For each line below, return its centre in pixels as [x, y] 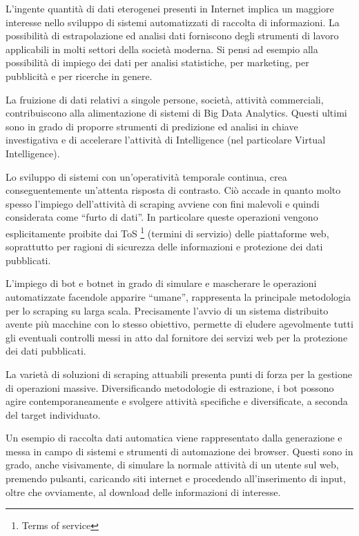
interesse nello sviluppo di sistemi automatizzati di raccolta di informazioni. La [173, 22]
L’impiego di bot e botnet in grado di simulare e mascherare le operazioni [161, 283]
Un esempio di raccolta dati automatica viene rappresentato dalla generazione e [174, 438]
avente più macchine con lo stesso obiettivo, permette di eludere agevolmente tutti [179, 324]
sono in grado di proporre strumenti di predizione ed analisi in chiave [152, 126]
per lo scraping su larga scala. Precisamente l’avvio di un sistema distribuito [167, 310]
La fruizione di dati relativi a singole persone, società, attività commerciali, [165, 99]
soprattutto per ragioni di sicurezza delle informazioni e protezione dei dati [164, 247]
